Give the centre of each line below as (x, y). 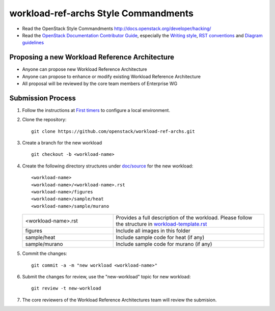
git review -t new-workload (66, 288)
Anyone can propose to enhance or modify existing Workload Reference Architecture (112, 76)
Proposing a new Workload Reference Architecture (92, 57)
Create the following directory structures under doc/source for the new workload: (108, 166)
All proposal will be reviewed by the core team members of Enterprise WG (100, 83)
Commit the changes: (45, 253)
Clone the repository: (44, 120)
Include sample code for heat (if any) (160, 238)
